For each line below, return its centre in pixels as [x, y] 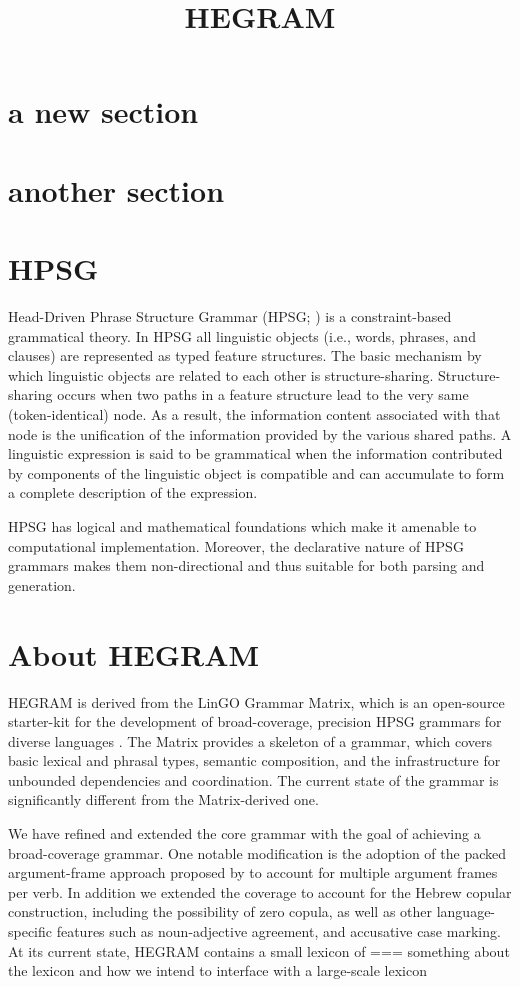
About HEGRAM [134, 653]
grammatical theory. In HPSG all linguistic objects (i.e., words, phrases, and [242, 335]
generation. [42, 584]
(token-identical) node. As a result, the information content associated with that [254, 414]
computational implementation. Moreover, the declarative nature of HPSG [236, 545]
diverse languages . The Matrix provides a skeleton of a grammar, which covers [250, 740]
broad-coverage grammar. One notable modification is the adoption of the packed [257, 852]
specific [30, 931]
